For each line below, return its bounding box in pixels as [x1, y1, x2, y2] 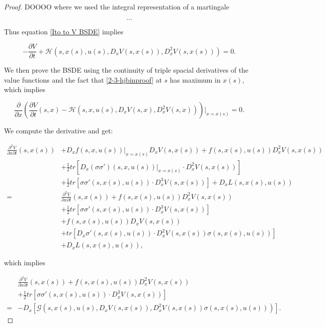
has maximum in [169, 74, 221, 85]
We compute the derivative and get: [4, 125, 113, 136]
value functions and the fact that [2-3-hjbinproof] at [4, 74, 162, 85]
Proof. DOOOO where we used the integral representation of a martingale [4, 1, 230, 11]
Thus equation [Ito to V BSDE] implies [4, 26, 124, 36]
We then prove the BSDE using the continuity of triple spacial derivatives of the [4, 65, 248, 75]
